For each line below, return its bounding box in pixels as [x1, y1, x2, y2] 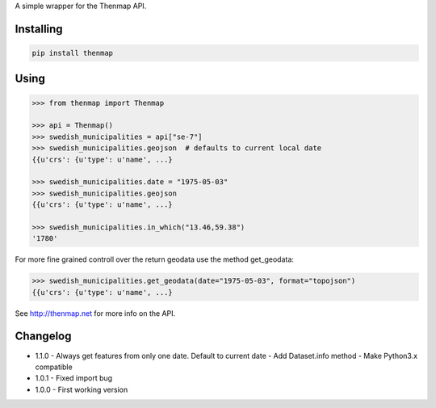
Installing [15, 22, 64, 36]
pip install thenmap [31, 48, 113, 57]
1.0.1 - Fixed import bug [35, 373, 113, 383]
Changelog [15, 330, 72, 343]
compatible [35, 362, 73, 372]
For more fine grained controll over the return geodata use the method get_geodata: [15, 254, 295, 264]
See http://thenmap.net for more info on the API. [15, 308, 176, 318]
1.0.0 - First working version [35, 385, 128, 394]
